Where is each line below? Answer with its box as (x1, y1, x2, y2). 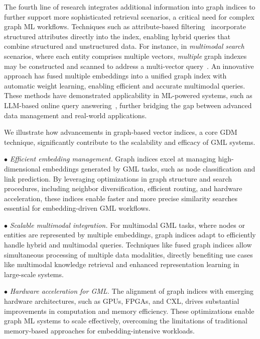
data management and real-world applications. (4, 110, 147, 120)
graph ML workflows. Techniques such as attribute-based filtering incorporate (4, 21, 246, 32)
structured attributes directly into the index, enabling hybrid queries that (4, 31, 230, 41)
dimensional (4, 163, 41, 174)
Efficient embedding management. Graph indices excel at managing (10, 153, 216, 164)
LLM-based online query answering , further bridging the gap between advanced (4, 100, 252, 110)
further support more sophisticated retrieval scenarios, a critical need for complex (4, 11, 254, 22)
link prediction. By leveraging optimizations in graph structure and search (4, 173, 232, 184)
